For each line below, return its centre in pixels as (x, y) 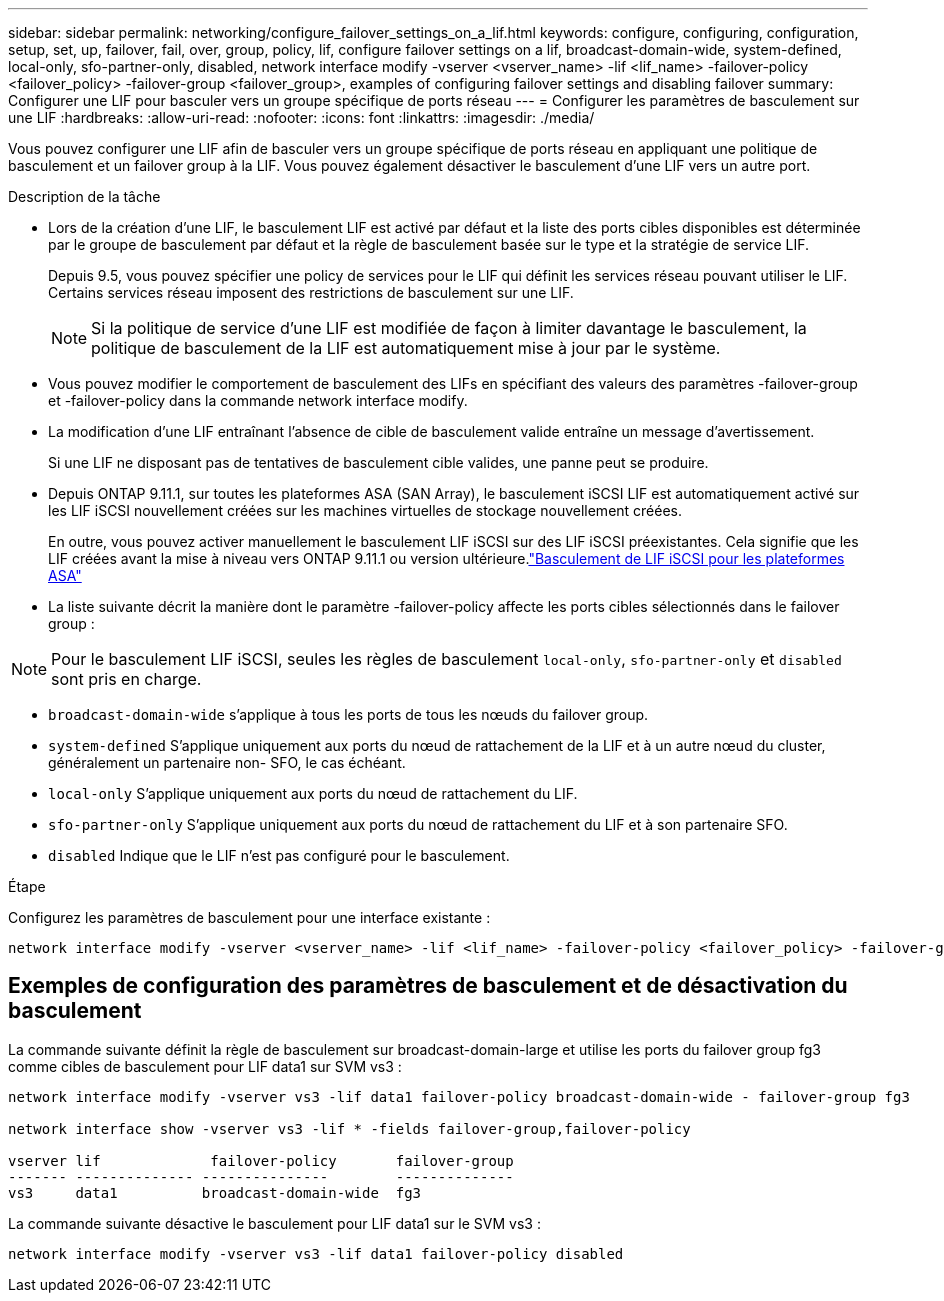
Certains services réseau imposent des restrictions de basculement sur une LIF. (311, 292)
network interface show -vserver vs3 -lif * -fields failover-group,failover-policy (349, 1128)
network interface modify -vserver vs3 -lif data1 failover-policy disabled (316, 1253)
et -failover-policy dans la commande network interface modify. (258, 400)
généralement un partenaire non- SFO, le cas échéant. (227, 762)
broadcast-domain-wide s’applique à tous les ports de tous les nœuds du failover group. (348, 714)
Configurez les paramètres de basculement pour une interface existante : (249, 917)
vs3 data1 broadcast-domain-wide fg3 (215, 1192)
